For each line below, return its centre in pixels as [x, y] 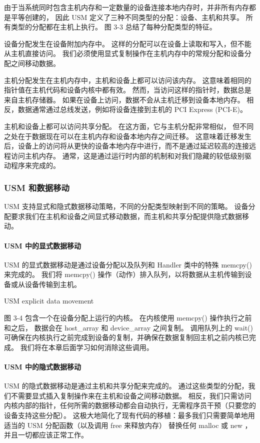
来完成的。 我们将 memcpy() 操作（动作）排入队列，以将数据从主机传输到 [124, 274]
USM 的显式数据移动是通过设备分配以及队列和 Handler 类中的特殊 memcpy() [128, 264]
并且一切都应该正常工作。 [46, 435]
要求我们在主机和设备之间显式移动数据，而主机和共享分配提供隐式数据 [126, 216]
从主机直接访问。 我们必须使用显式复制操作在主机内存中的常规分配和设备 [124, 53]
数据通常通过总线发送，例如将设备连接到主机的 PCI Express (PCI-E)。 [132, 109]
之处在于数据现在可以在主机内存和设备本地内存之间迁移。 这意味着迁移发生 [128, 136]
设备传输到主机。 [53, 284]
